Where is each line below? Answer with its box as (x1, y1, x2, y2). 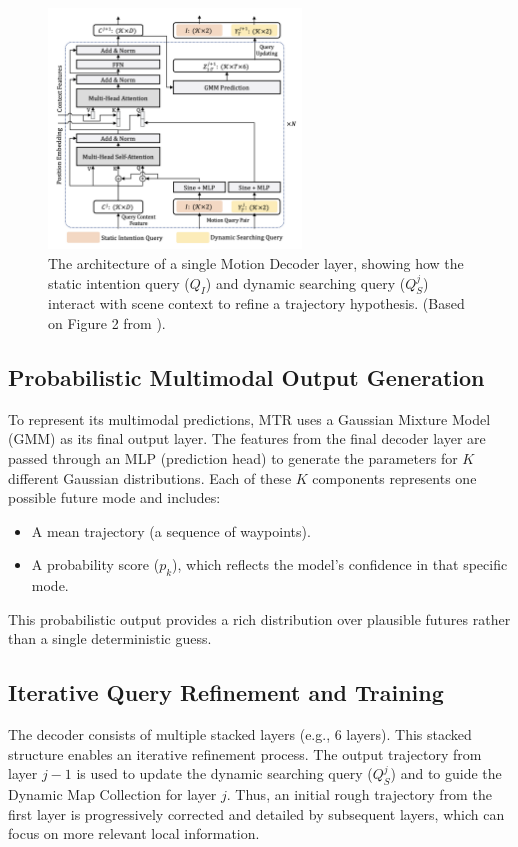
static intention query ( (48, 272, 190, 293)
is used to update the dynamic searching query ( (76, 763, 373, 784)
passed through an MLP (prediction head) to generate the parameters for (8, 448, 458, 469)
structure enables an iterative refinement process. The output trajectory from (8, 743, 482, 764)
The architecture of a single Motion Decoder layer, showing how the (48, 253, 464, 274)
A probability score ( (31, 554, 160, 575)
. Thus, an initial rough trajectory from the (226, 784, 492, 805)
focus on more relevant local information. (8, 823, 260, 844)
